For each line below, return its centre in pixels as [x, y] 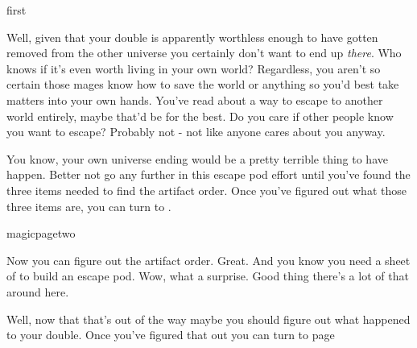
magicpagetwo [41, 233]
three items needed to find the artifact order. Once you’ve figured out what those [206, 190]
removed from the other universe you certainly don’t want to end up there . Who [204, 53]
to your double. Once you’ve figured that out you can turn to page [171, 335]
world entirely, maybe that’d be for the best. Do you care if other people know [200, 116]
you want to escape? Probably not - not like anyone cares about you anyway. [196, 132]
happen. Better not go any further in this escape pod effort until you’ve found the [208, 174]
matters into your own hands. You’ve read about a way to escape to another [195, 99]
